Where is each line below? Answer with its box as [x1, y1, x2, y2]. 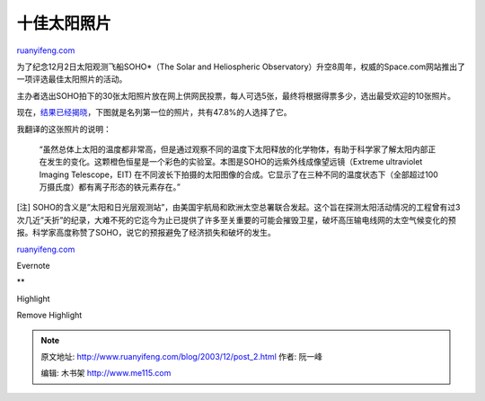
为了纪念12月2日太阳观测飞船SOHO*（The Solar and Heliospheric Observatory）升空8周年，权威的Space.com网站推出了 [16, 61, 466, 72]
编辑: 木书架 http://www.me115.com [40, 368, 172, 379]
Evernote [16, 261, 50, 272]
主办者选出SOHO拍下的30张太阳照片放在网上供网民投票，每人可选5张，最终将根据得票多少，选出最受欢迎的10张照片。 [16, 90, 456, 101]
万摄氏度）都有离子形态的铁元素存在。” [39, 182, 181, 192]
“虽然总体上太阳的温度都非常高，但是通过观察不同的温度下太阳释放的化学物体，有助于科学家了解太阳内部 [39, 144, 428, 155]
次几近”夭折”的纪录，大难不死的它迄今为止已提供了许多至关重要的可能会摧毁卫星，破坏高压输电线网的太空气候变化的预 [16, 214, 457, 225]
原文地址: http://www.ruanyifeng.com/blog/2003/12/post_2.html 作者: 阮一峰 [40, 351, 323, 361]
